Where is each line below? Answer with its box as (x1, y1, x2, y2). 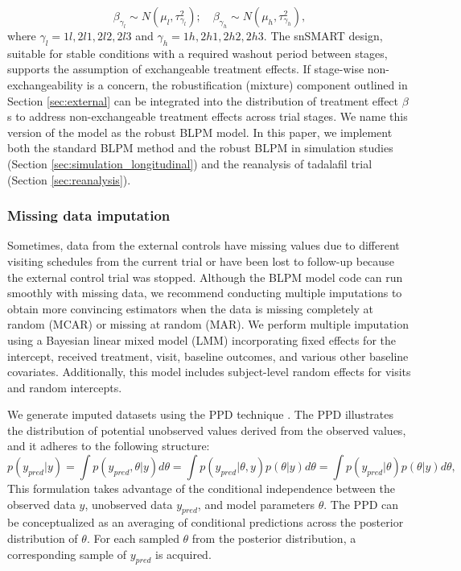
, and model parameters (197, 495, 315, 512)
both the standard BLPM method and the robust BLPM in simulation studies (7, 139, 393, 156)
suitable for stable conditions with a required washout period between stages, (7, 44, 388, 61)
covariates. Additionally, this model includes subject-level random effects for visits (7, 363, 411, 380)
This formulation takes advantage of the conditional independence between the (7, 480, 396, 497)
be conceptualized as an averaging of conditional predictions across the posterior (7, 514, 404, 531)
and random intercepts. (7, 379, 122, 395)
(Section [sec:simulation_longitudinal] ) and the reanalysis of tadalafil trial (7, 155, 373, 172)
